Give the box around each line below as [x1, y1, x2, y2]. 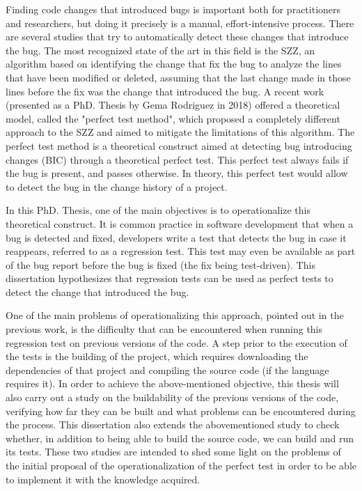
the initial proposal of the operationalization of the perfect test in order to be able [6, 458, 356, 472]
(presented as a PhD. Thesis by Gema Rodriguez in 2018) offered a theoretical [6, 98, 340, 112]
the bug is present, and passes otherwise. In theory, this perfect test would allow [6, 166, 348, 180]
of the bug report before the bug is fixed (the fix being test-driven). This [6, 257, 315, 272]
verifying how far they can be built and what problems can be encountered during [6, 403, 356, 418]
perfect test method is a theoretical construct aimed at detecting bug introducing [6, 138, 352, 153]
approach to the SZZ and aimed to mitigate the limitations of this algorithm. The [6, 125, 355, 139]
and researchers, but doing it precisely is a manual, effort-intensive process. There [6, 15, 354, 30]
